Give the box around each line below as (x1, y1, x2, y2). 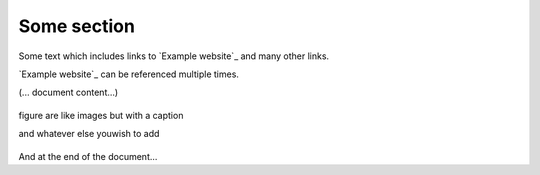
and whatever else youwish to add (18, 128, 160, 140)
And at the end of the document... (18, 150, 158, 162)
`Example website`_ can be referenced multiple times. (18, 68, 240, 80)
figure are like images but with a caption (18, 109, 184, 121)
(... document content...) (18, 86, 119, 99)
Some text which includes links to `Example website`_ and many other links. (18, 50, 330, 62)
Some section (18, 15, 135, 37)
